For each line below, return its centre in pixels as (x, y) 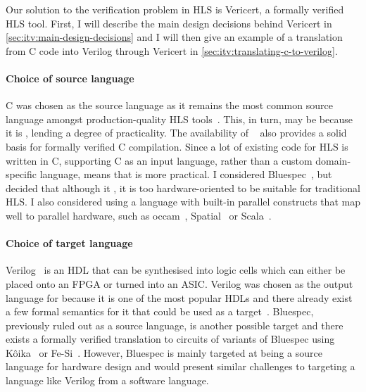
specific (21, 174)
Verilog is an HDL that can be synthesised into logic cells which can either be (176, 270)
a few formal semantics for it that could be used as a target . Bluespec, (160, 311)
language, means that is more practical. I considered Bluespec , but (186, 174)
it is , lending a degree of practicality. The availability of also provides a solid (176, 133)
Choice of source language (70, 78)
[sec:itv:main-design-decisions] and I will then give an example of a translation (174, 37)
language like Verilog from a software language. (107, 380)
